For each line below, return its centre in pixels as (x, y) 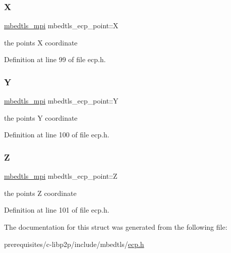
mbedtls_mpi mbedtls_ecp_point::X (61, 26)
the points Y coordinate (41, 117)
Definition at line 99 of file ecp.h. (55, 59)
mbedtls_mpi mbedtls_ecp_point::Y (61, 101)
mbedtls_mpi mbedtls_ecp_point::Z (61, 176)
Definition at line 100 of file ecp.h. (57, 135)
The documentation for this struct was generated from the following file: (116, 227)
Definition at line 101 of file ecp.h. (57, 210)
